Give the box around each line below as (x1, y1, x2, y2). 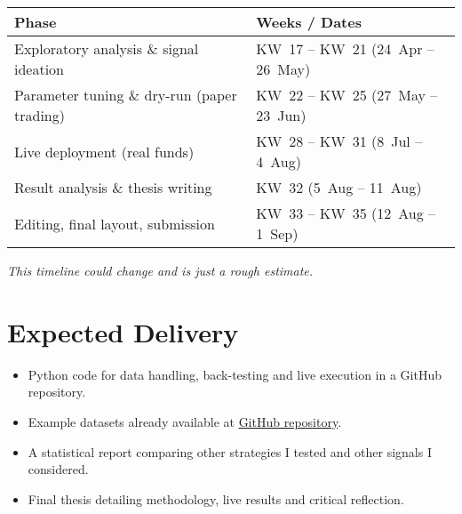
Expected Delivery (7, 313, 239, 349)
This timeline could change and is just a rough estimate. (7, 261, 314, 279)
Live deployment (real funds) (14, 141, 195, 162)
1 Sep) (256, 223, 299, 244)
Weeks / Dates (256, 12, 362, 32)
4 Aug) (256, 151, 301, 172)
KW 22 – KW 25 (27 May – (256, 84, 438, 105)
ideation (14, 59, 65, 79)
